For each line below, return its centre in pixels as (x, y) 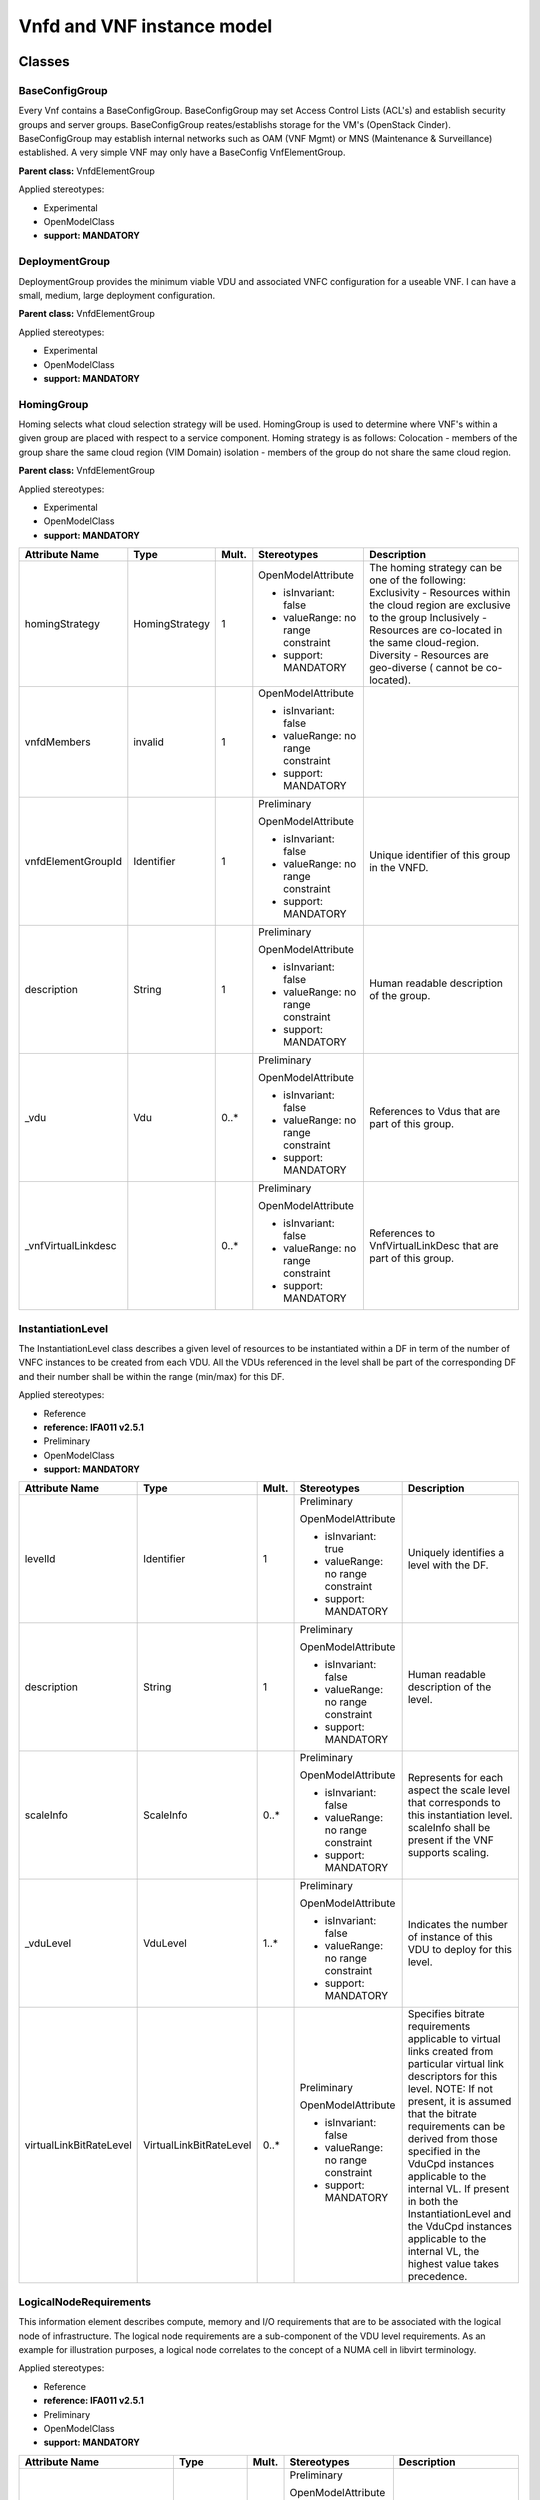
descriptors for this (452, 2077)
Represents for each (455, 1778)
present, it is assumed (459, 2102)
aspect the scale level (458, 1790)
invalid (148, 742)
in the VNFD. (398, 868)
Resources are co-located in (435, 630)
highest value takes (453, 2264)
